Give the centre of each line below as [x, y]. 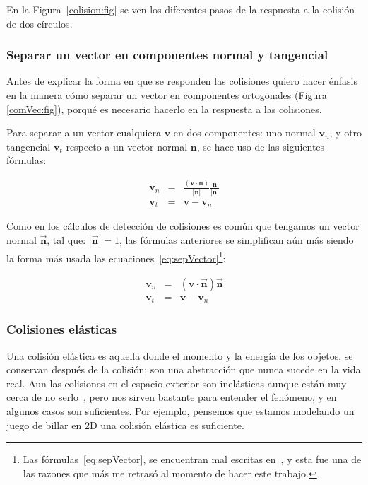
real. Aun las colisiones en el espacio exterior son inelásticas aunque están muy [177, 383]
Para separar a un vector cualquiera [84, 133]
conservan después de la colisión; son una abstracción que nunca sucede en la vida [184, 369]
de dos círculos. [40, 23]
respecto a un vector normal [127, 146]
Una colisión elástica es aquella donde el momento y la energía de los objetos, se [180, 355]
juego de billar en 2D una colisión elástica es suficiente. [125, 425]
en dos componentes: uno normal [244, 133]
